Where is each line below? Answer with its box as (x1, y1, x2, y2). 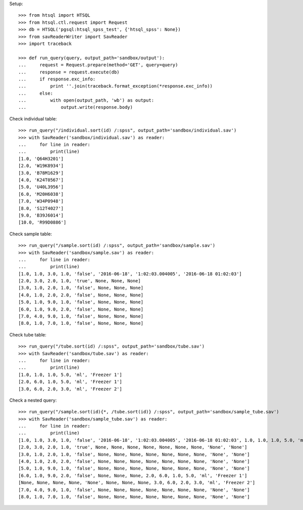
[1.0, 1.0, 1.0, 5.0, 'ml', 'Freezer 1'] (18, 372, 122, 377)
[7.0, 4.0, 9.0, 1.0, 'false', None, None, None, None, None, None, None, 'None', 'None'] (18, 487, 250, 493)
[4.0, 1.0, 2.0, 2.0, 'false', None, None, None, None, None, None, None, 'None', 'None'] (18, 458, 250, 464)
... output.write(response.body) (18, 104, 133, 110)
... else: (18, 90, 53, 96)
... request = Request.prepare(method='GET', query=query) (18, 62, 178, 68)
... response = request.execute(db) (18, 69, 120, 75)
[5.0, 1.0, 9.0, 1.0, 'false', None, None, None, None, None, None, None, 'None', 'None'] (18, 465, 250, 472)
